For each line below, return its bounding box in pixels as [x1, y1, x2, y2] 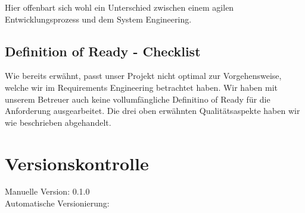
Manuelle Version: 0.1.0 [5, 185, 90, 198]
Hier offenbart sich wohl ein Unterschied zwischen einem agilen [5, 1, 234, 13]
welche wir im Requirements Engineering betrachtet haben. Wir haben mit [5, 81, 278, 93]
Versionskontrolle [5, 151, 149, 175]
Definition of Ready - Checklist [5, 42, 201, 60]
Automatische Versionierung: [5, 197, 110, 209]
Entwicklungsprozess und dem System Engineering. [5, 12, 192, 25]
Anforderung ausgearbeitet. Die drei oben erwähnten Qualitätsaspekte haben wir [5, 104, 300, 117]
